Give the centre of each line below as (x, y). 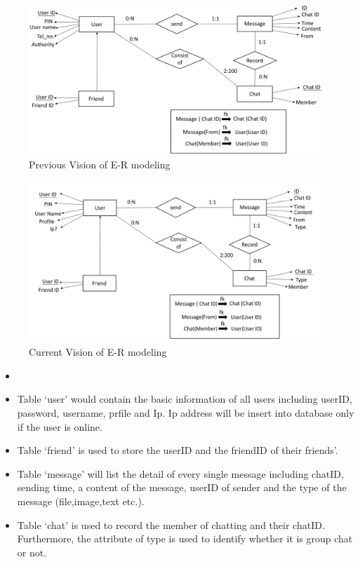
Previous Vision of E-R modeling (100, 164)
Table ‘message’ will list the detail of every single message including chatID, (180, 473)
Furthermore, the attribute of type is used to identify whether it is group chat (185, 538)
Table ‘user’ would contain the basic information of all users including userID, (185, 399)
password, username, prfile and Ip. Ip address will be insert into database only (186, 412)
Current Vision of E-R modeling (98, 352)
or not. (32, 552)
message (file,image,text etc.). (81, 501)
